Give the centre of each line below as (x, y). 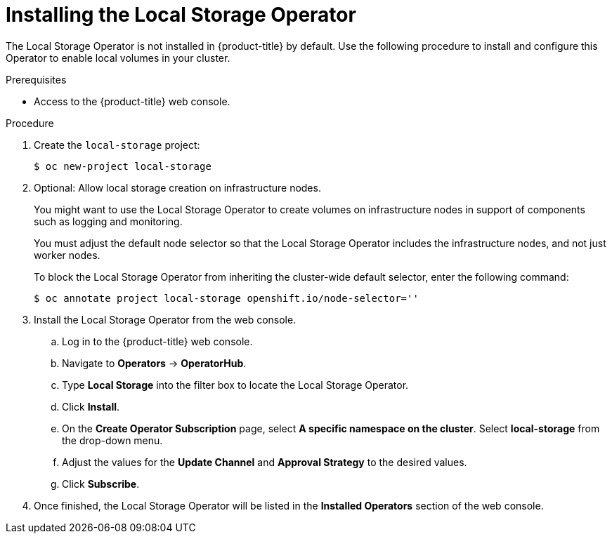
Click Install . (91, 406)
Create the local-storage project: (117, 145)
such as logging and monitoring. (108, 221)
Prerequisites (36, 79)
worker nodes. (67, 255)
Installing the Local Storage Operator (181, 15)
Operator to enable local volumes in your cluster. (118, 58)
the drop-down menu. (112, 440)
